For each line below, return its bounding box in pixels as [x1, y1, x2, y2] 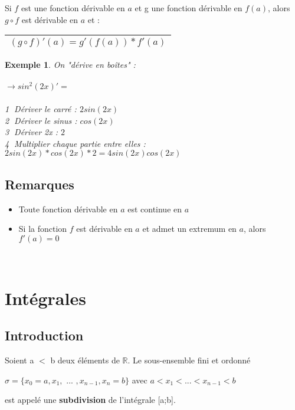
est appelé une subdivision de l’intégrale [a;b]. [5, 393, 176, 406]
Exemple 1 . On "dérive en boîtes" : [5, 58, 136, 71]
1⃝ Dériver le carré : [5, 103, 77, 115]
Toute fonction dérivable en [18, 202, 118, 215]
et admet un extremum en [142, 222, 237, 235]
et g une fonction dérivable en [135, 2, 242, 14]
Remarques [5, 175, 74, 193]
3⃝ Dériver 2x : [5, 126, 58, 138]
